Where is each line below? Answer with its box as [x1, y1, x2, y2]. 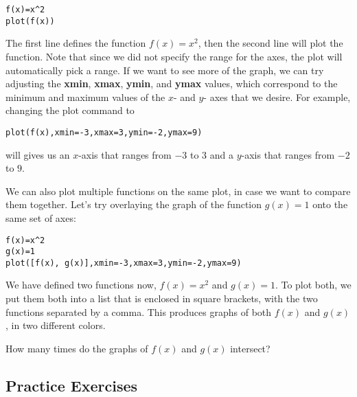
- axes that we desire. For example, [203, 89, 351, 104]
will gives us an [5, 147, 70, 161]
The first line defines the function [5, 36, 146, 50]
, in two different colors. [5, 318, 106, 332]
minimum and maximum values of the [5, 89, 165, 104]
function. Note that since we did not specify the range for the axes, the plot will [5, 49, 343, 63]
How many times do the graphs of [5, 341, 148, 355]
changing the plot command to [5, 103, 135, 117]
